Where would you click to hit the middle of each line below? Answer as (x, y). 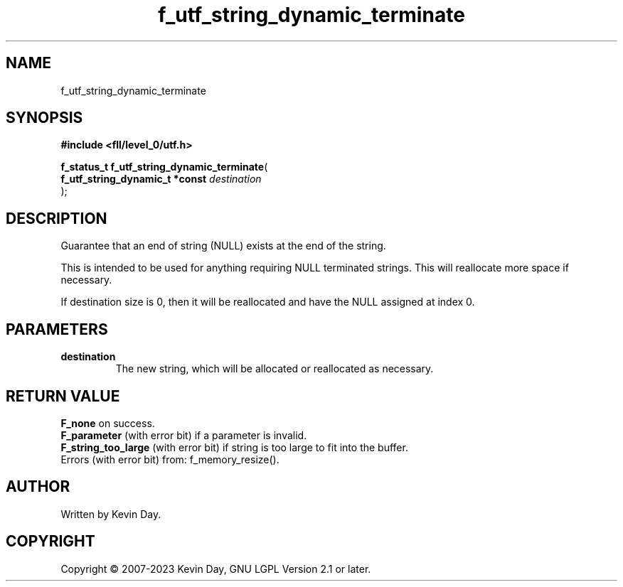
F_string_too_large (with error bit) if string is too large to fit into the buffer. (234, 447)
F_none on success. (108, 423)
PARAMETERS (57, 329)
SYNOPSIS (44, 118)
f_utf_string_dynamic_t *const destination (161, 179)
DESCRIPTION (57, 218)
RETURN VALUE (63, 396)
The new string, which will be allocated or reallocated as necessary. (275, 369)
